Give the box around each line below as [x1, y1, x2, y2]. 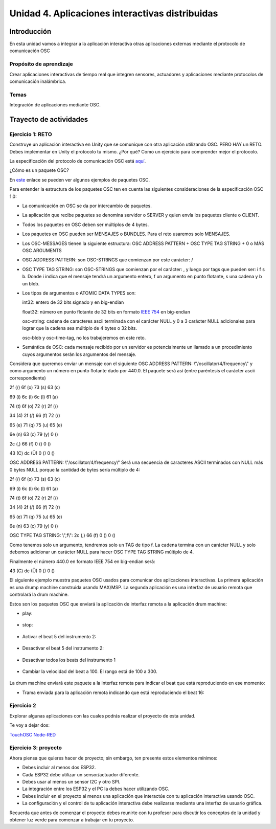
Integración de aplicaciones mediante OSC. [9, 102, 101, 108]
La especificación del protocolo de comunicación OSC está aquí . [9, 158, 146, 164]
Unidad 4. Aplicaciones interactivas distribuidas [9, 8, 218, 19]
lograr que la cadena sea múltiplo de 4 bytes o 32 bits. [22, 325, 137, 331]
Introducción [9, 27, 52, 36]
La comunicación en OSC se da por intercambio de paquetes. [22, 203, 152, 209]
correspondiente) [9, 375, 46, 381]
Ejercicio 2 [9, 702, 36, 709]
